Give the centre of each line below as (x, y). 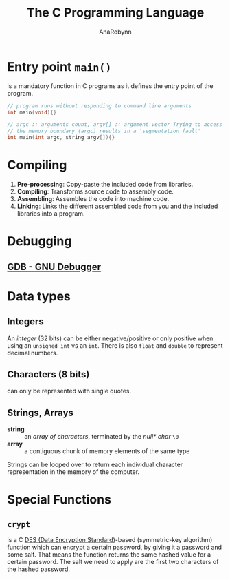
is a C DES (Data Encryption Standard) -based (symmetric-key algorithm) (110, 540)
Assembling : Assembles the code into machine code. (93, 199)
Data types (39, 296)
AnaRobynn (115, 32)
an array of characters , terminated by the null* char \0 (102, 437)
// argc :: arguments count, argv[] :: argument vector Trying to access (115, 125)
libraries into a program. (51, 214)
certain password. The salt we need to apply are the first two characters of (113, 562)
